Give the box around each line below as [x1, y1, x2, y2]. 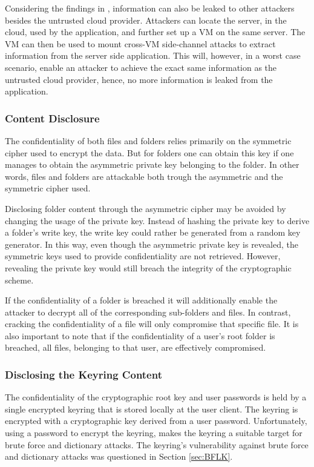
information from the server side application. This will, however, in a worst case [5, 49, 301, 62]
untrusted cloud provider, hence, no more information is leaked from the [5, 73, 273, 85]
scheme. [5, 273, 34, 286]
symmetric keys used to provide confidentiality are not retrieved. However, [5, 250, 281, 262]
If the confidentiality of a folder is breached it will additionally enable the [5, 294, 278, 306]
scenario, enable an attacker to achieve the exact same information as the [5, 61, 277, 73]
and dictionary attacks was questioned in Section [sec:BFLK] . [5, 450, 233, 463]
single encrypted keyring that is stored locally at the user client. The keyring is [5, 402, 298, 415]
